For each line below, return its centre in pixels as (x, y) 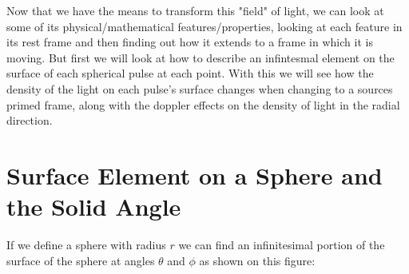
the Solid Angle (94, 206)
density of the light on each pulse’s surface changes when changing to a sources (200, 88)
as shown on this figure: (257, 260)
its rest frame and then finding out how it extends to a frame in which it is (190, 42)
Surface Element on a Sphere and (195, 175)
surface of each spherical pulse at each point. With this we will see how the (190, 73)
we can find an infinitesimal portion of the (282, 245)
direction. (30, 120)
